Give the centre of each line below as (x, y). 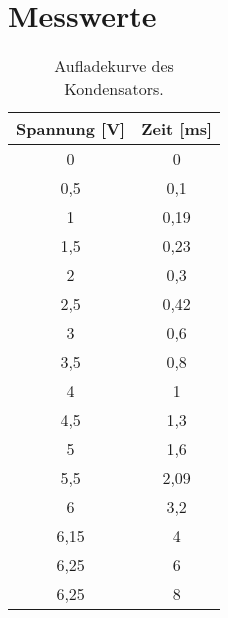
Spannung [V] (71, 129)
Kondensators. (114, 89)
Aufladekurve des (114, 66)
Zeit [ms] (177, 129)
